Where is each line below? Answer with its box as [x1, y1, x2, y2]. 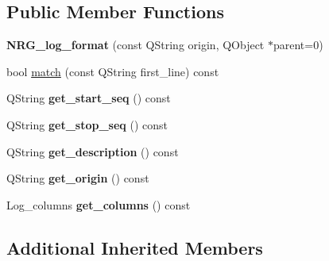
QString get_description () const [6, 143, 179, 159]
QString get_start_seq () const [6, 90, 171, 106]
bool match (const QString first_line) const [6, 63, 219, 79]
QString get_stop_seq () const [6, 116, 168, 132]
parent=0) [273, 36, 323, 53]
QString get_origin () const [6, 170, 149, 186]
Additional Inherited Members [6, 235, 263, 259]
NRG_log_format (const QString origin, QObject [6, 36, 265, 53]
